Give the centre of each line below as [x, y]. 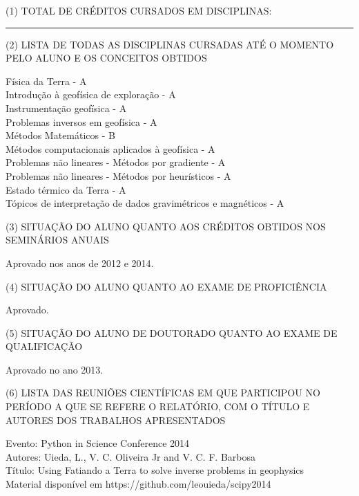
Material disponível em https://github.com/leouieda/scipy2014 [138, 484]
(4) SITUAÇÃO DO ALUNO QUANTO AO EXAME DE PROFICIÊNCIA [166, 286]
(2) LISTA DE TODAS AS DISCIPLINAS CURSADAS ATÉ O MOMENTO [170, 44]
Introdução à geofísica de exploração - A [91, 94]
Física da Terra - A [46, 81]
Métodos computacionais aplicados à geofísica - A [110, 148]
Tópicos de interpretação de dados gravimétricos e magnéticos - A [145, 203]
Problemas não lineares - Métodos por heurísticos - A [118, 175]
